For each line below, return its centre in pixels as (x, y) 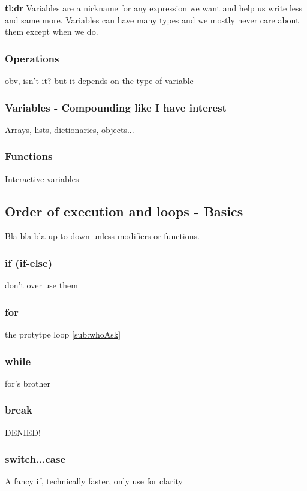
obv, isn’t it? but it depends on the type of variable (99, 80)
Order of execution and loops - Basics (124, 211)
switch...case (35, 459)
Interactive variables (42, 178)
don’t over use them (41, 285)
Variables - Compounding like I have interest (116, 107)
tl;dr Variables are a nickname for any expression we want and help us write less (154, 8)
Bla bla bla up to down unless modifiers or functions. (102, 236)
